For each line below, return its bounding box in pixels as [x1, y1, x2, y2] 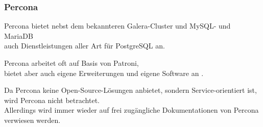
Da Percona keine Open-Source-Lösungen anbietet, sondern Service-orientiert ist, [4, 85, 257, 95]
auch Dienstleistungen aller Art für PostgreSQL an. [4, 40, 165, 51]
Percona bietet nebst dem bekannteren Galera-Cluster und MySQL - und [4, 20, 231, 31]
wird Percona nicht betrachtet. [4, 94, 100, 105]
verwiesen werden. [4, 114, 61, 125]
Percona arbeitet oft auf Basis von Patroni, [4, 58, 139, 68]
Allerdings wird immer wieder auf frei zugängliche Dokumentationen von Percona [4, 105, 259, 115]
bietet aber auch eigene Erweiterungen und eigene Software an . [4, 67, 204, 78]
